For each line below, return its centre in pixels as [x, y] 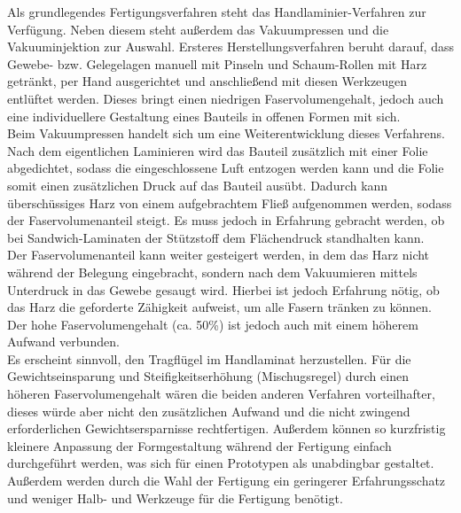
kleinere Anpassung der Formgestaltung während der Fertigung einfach [199, 445]
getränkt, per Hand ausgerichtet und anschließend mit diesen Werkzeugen [207, 81]
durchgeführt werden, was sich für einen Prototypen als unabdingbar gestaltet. [221, 463]
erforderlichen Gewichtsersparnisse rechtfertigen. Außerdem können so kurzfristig [227, 428]
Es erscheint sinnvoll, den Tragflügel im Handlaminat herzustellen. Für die [209, 358]
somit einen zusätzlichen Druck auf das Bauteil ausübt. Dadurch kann [198, 185]
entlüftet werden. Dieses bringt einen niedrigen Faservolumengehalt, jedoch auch [226, 98]
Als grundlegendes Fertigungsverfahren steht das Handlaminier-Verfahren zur [217, 12]
